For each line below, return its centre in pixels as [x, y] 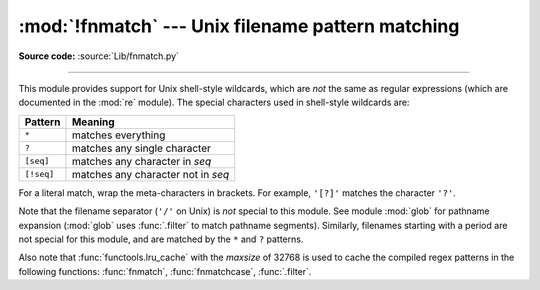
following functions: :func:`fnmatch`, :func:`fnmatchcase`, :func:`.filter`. [165, 271]
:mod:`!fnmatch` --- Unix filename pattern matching [239, 26]
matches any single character [141, 148]
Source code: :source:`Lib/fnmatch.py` [99, 56]
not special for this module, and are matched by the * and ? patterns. [161, 239]
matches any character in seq [141, 161]
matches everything [118, 135]
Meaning [93, 122]
